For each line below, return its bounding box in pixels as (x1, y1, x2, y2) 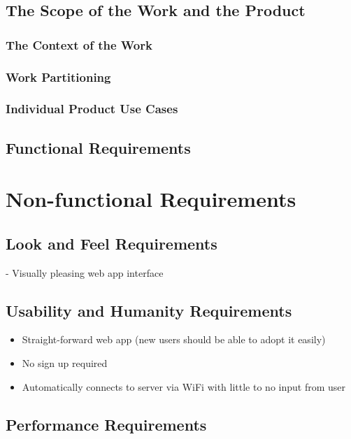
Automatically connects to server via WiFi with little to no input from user (22, 379, 345, 394)
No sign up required (22, 356, 108, 370)
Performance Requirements (6, 413, 207, 435)
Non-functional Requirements (6, 185, 296, 213)
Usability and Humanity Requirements (6, 299, 292, 321)
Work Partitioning (6, 68, 111, 85)
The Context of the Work (6, 36, 152, 53)
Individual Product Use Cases (6, 100, 178, 117)
